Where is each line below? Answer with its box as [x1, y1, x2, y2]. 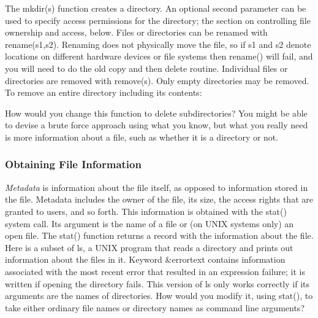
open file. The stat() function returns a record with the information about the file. [5, 229, 314, 242]
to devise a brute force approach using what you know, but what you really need [5, 118, 308, 131]
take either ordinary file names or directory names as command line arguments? [5, 301, 305, 314]
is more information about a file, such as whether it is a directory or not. [5, 130, 279, 143]
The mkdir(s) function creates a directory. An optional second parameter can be [5, 2, 306, 14]
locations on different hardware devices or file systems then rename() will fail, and [5, 50, 313, 63]
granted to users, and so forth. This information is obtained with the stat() [5, 204, 287, 217]
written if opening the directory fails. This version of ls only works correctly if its [5, 277, 309, 290]
